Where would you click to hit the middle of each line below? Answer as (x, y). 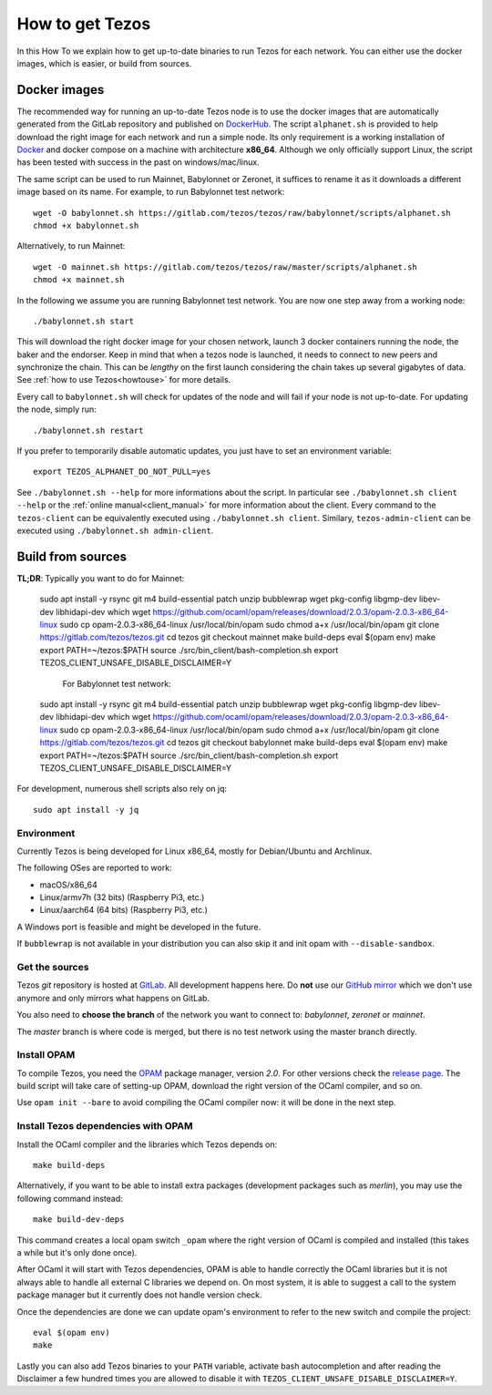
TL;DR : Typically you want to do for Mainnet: (101, 578)
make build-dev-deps (79, 1220)
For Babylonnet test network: (117, 683)
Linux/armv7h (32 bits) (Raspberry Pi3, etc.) (122, 898)
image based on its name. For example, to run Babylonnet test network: (151, 192)
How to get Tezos (84, 24)
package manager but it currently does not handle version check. (140, 1295)
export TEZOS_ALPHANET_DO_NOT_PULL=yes (122, 472)
